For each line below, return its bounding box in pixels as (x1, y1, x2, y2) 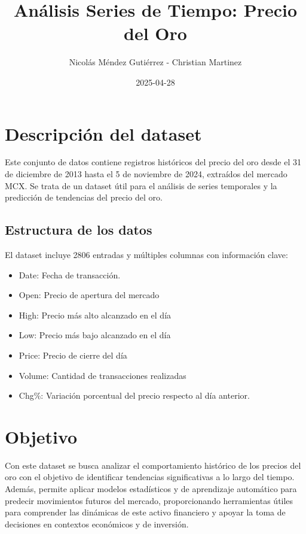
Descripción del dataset (5, 121, 202, 145)
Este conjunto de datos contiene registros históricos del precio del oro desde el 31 (5, 156, 301, 168)
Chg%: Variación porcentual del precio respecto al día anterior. (19, 389, 250, 402)
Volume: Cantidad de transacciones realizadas (19, 369, 186, 381)
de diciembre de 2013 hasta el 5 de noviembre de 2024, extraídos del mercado (5, 168, 287, 180)
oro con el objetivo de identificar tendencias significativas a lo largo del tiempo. (5, 471, 295, 483)
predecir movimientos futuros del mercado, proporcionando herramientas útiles (5, 494, 293, 506)
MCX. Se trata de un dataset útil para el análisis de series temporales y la (5, 179, 277, 192)
